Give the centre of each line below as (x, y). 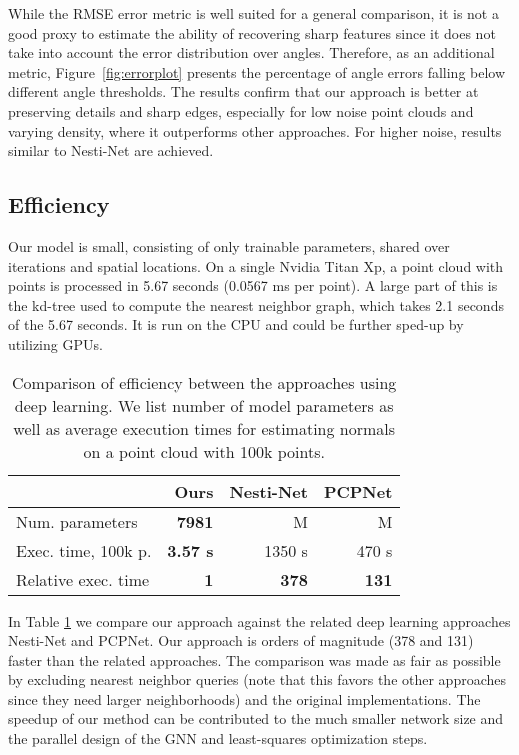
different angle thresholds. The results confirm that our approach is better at (243, 91)
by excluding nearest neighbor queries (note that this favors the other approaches (257, 679)
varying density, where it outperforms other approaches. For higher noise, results (255, 130)
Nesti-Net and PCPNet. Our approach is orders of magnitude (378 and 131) (241, 640)
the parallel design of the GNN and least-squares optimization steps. (218, 738)
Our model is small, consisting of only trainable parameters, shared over (229, 245)
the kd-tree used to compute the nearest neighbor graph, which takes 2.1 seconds (256, 304)
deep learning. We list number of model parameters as (204, 405)
